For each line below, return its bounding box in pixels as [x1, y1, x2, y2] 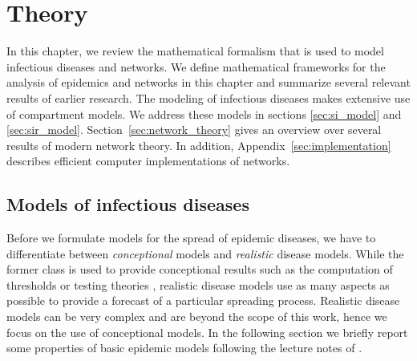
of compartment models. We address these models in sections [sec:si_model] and [6, 105, 402, 122]
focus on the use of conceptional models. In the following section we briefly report [6, 323, 408, 340]
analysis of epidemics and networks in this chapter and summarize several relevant [6, 74, 411, 91]
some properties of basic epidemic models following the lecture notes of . [6, 339, 362, 356]
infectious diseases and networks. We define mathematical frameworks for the [6, 58, 386, 75]
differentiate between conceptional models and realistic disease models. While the [6, 245, 404, 262]
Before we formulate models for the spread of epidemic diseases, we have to [6, 229, 376, 246]
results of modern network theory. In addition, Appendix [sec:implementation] [6, 136, 391, 153]
